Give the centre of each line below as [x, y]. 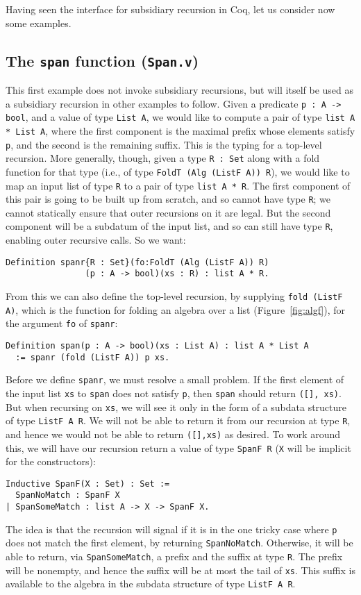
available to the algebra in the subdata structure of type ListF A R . [151, 584]
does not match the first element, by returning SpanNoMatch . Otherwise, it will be [179, 543]
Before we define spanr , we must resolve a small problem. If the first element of [175, 379]
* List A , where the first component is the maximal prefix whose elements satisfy [180, 130]
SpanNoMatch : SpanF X [68, 495]
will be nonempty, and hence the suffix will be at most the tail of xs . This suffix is [180, 570]
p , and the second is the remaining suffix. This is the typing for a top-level [164, 144]
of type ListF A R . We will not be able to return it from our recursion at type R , [178, 420]
